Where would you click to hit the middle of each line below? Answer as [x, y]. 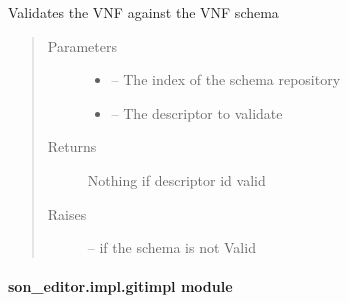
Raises [67, 213]
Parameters [82, 45]
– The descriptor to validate [197, 112]
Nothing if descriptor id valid [176, 179]
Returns [72, 146]
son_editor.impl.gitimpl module [120, 286]
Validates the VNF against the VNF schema [143, 12]
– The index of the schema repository [226, 79]
